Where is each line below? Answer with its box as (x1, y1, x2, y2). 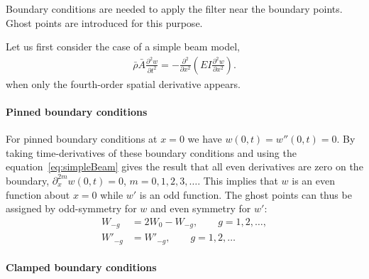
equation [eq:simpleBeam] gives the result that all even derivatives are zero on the (6, 159, 363, 174)
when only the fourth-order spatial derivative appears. (6, 76, 241, 91)
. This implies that (197, 173, 278, 187)
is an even (292, 173, 335, 187)
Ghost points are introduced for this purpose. (6, 15, 203, 30)
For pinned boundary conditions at (6, 131, 158, 146)
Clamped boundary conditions (6, 260, 157, 275)
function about (6, 187, 70, 202)
